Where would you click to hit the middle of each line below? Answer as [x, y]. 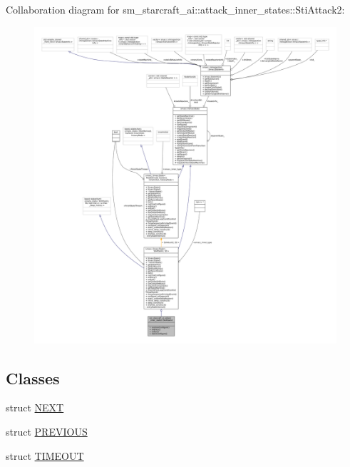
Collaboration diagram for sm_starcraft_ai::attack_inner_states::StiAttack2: [175, 9]
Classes [33, 378]
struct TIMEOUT [45, 455]
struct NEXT [35, 407]
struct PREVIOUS [47, 431]
